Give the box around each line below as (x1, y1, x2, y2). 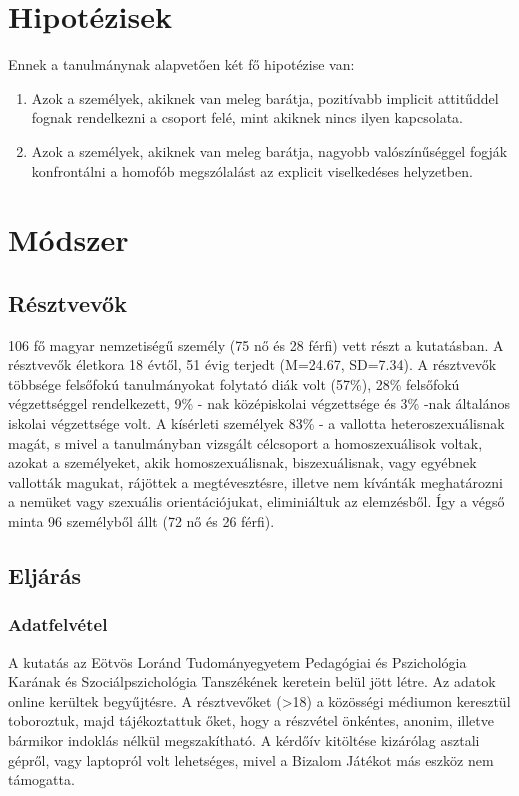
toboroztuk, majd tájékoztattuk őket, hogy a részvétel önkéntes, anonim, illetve (8, 710, 494, 731)
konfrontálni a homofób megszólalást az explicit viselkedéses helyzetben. (31, 160, 473, 181)
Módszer (8, 219, 129, 260)
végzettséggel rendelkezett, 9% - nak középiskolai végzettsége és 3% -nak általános (8, 393, 510, 414)
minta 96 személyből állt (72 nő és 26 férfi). (8, 511, 275, 532)
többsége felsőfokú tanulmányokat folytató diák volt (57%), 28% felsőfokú (8, 373, 460, 394)
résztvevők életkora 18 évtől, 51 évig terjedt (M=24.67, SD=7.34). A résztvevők (8, 354, 497, 375)
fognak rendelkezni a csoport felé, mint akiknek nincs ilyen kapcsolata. (31, 107, 464, 128)
